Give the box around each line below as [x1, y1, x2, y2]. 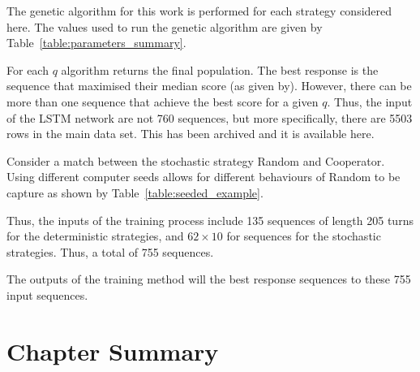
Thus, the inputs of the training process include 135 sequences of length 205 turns [6, 211, 414, 228]
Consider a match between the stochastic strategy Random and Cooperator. [6, 152, 385, 169]
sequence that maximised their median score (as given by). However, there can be [6, 77, 412, 94]
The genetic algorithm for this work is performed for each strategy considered [6, 2, 392, 19]
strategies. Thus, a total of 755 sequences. [6, 243, 214, 260]
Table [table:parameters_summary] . [6, 34, 186, 51]
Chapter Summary [6, 334, 219, 367]
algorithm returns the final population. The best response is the [61, 61, 379, 78]
